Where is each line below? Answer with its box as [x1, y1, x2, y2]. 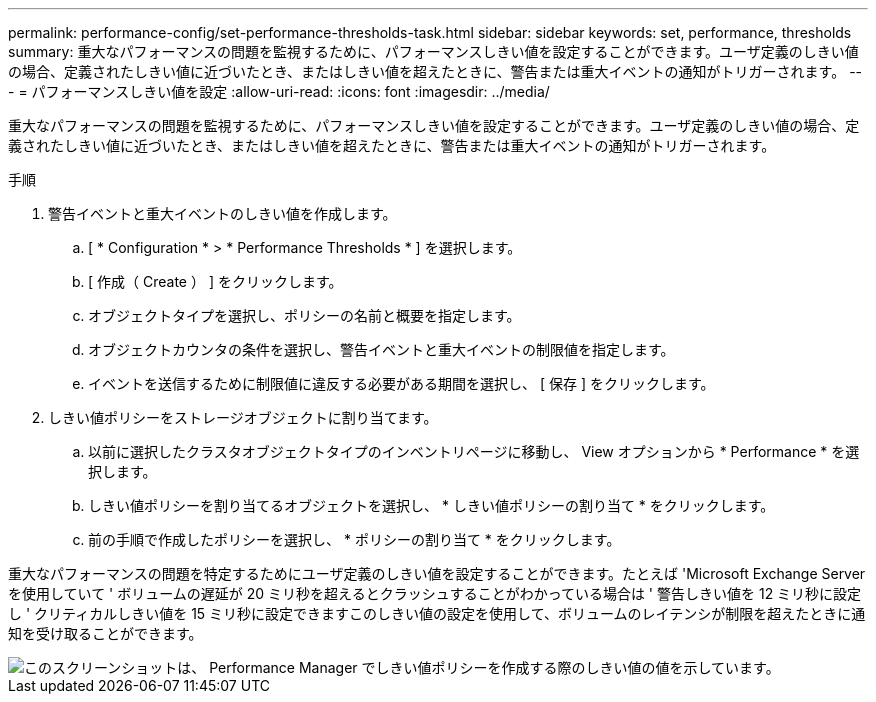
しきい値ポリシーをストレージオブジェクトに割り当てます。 [48, 409, 438, 426]
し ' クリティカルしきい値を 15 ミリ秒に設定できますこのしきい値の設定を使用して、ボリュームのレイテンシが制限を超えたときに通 [8, 605, 866, 622]
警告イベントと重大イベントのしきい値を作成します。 [48, 205, 397, 222]
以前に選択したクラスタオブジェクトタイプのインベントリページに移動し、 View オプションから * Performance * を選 [88, 443, 860, 460]
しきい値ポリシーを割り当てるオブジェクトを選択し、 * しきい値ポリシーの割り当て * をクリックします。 [88, 497, 775, 514]
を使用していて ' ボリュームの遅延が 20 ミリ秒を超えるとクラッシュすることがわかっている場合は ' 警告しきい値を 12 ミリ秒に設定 [8, 585, 862, 602]
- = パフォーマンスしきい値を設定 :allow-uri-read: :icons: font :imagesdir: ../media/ [8, 83, 550, 100]
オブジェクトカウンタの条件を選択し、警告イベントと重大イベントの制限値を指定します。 [88, 341, 675, 358]
